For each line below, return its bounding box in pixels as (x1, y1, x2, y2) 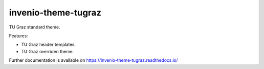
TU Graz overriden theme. (21, 48, 74, 54)
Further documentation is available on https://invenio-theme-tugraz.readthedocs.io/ (9, 57, 178, 63)
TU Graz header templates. (21, 41, 76, 48)
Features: (9, 33, 28, 39)
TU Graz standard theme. (9, 24, 61, 30)
